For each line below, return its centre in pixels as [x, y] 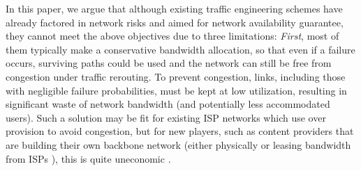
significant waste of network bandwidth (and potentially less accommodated [168, 104]
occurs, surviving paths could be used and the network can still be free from [169, 63]
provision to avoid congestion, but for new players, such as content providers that [180, 131]
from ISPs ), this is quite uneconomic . [88, 158]
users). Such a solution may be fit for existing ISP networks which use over [166, 117]
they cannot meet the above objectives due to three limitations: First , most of [172, 36]
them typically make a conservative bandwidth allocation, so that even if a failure [180, 49]
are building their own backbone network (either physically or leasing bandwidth [178, 144]
